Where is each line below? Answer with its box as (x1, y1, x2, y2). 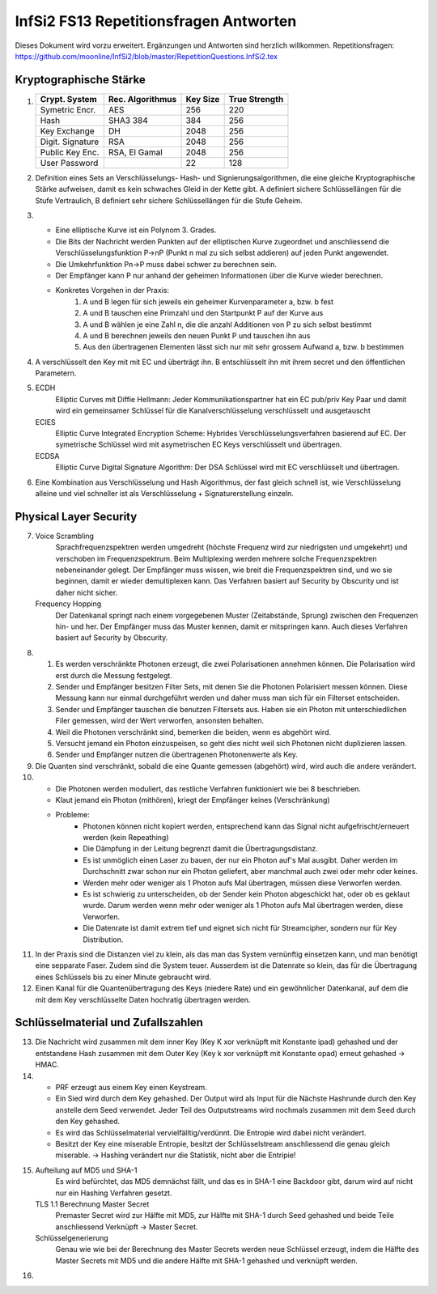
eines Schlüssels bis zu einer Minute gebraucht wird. (35, 972, 212, 982)
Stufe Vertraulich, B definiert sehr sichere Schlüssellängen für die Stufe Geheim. (35, 195, 303, 206)
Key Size (185, 93, 220, 104)
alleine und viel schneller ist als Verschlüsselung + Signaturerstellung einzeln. (35, 489, 295, 498)
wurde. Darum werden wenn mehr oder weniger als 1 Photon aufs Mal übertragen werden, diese (83, 901, 404, 910)
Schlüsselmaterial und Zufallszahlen (15, 1016, 204, 1029)
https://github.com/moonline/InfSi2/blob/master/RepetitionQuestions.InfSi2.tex (15, 51, 278, 61)
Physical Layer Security (15, 510, 138, 524)
